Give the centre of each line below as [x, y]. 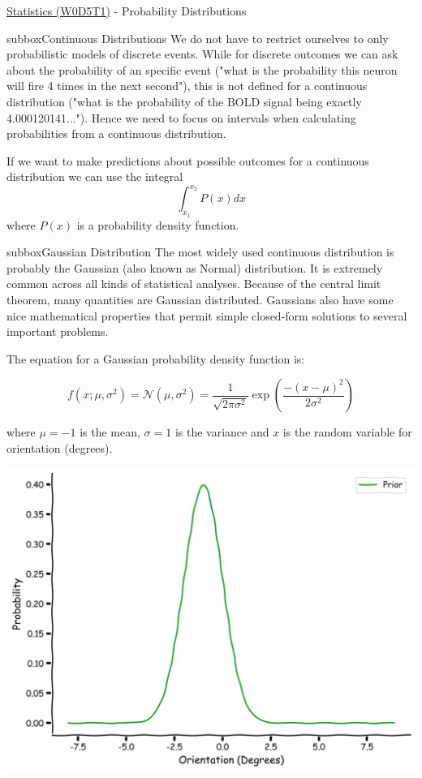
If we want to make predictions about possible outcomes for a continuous [188, 160]
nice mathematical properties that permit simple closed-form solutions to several [207, 315]
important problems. [58, 331]
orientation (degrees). [60, 447]
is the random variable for [347, 432]
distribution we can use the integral [95, 176]
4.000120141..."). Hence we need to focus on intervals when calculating [181, 117]
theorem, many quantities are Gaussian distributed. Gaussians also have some [200, 300]
